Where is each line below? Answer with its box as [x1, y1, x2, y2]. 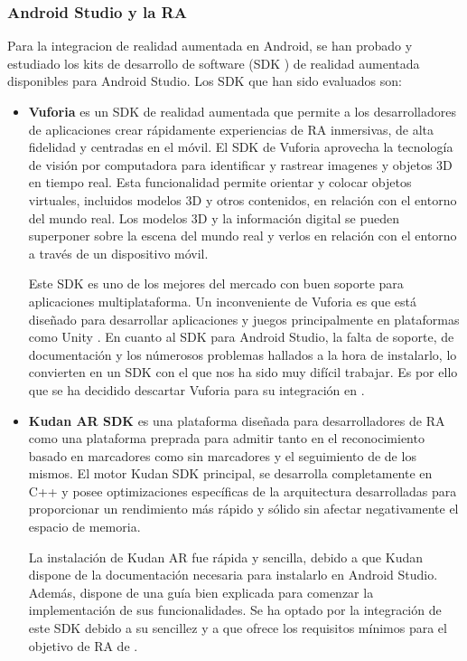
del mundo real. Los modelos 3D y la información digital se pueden [28, 208, 399, 227]
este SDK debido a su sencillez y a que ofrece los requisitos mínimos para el [28, 619, 447, 637]
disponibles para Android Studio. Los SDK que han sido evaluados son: [7, 71, 402, 90]
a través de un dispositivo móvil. [28, 243, 209, 262]
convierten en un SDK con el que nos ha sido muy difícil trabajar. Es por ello [28, 363, 458, 382]
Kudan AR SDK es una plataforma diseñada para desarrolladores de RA [28, 411, 445, 430]
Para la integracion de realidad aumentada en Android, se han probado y [7, 36, 413, 55]
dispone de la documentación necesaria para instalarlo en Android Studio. [28, 565, 438, 584]
